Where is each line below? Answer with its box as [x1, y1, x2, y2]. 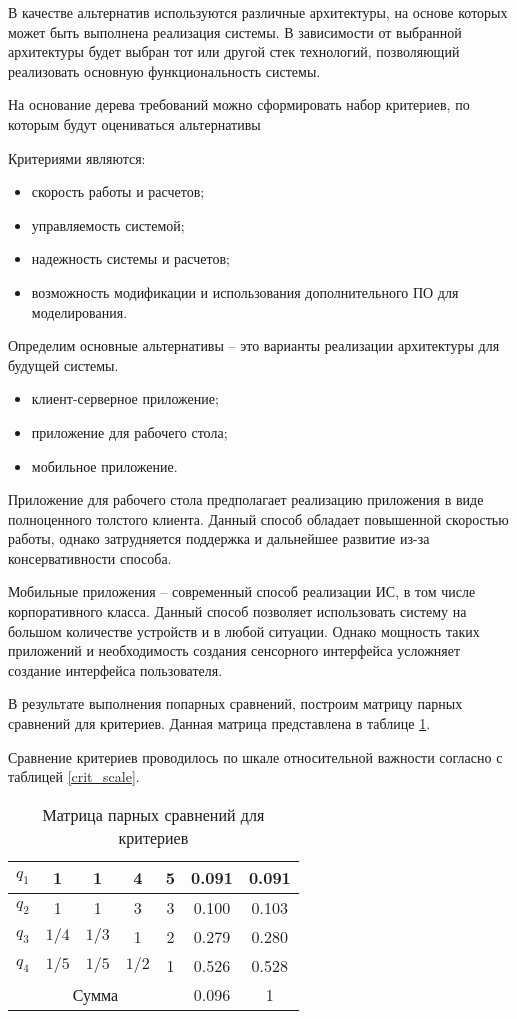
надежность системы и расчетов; [31, 248, 230, 269]
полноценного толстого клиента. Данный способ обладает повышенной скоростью [8, 508, 509, 529]
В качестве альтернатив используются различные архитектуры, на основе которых [8, 2, 508, 22]
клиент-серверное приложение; [31, 388, 219, 409]
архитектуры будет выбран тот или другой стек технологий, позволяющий [8, 41, 460, 62]
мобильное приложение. [31, 455, 178, 476]
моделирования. [31, 301, 128, 322]
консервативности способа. [8, 547, 172, 568]
